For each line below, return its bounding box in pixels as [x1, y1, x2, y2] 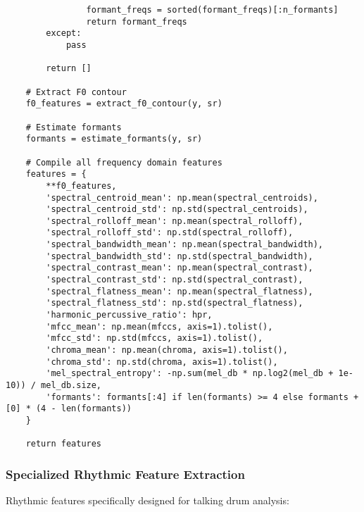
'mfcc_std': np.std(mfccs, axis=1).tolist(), [46, 333, 263, 344]
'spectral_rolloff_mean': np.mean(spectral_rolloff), [46, 216, 303, 226]
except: [46, 28, 82, 39]
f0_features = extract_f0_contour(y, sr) [25, 99, 222, 109]
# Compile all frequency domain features [25, 157, 222, 168]
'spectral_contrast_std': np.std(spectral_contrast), [46, 275, 303, 285]
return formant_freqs [86, 16, 187, 27]
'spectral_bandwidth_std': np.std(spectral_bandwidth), [46, 251, 313, 261]
